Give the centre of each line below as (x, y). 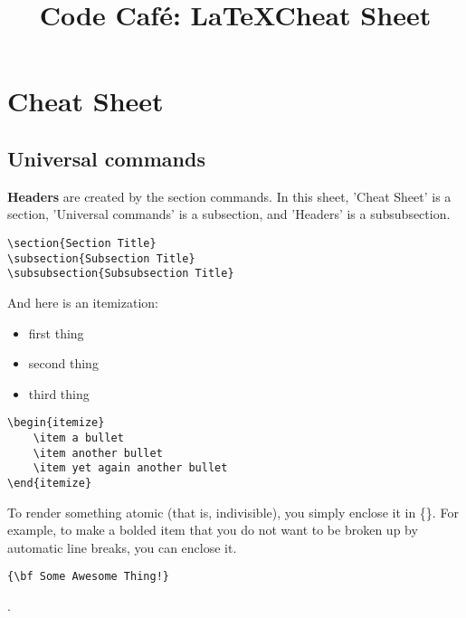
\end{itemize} (50, 483)
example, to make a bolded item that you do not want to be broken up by (213, 530)
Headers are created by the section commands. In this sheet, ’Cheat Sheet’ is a (229, 196)
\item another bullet (98, 453)
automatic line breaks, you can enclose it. (122, 547)
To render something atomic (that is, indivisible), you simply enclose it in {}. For (233, 512)
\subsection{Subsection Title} (101, 258)
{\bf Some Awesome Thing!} (88, 577)
